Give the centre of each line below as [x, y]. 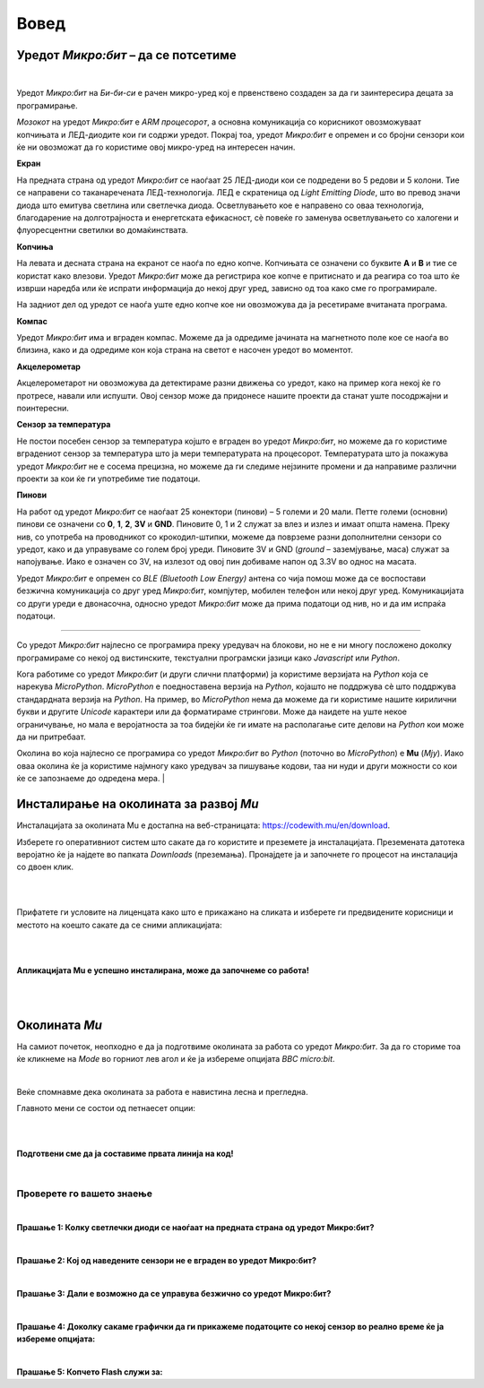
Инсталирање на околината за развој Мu [138, 804]
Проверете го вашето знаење [84, 1194]
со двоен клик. [45, 867]
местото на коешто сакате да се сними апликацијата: [120, 925]
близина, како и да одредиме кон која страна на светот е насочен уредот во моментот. [185, 350]
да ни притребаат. [52, 737]
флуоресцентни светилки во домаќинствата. [102, 230]
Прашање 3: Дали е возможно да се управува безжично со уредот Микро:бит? [174, 1293]
